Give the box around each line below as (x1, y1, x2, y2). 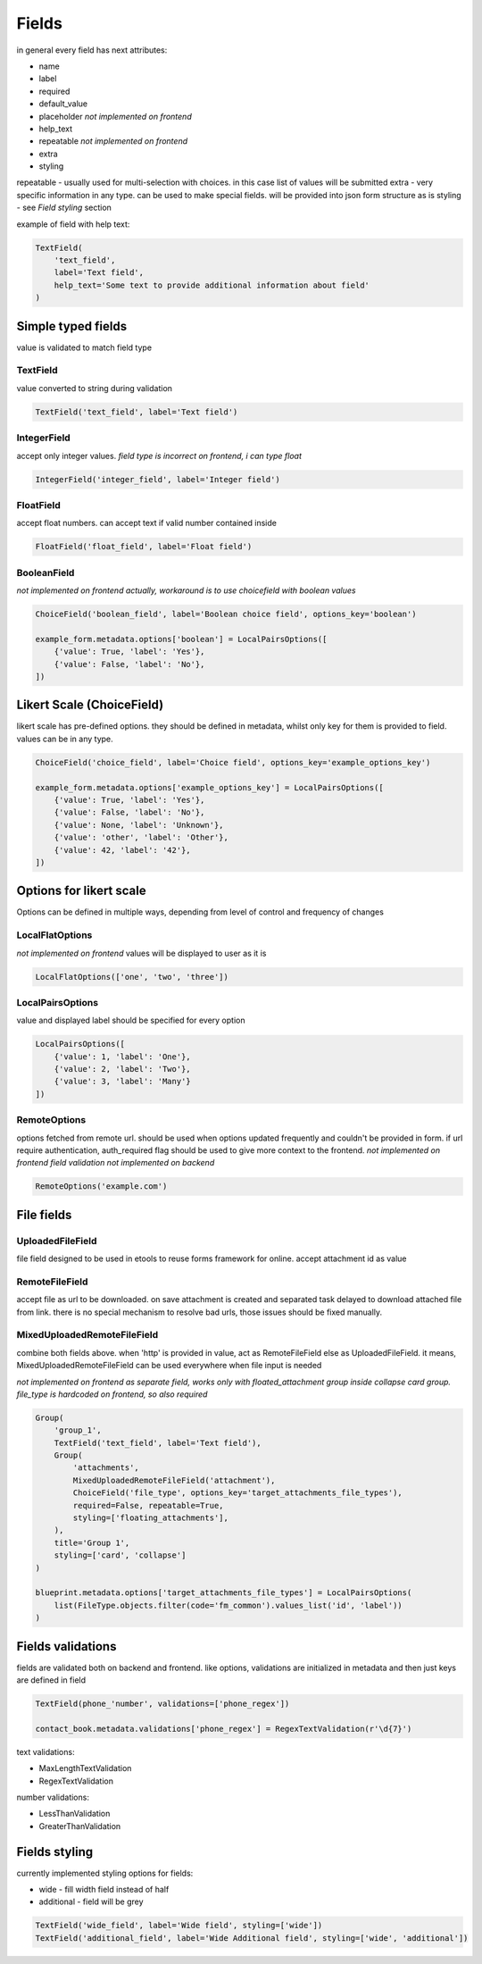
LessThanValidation (38, 1809, 111, 1819)
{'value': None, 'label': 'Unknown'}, (54, 820, 224, 830)
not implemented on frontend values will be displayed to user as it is (16, 948, 267, 958)
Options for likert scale (16, 883, 146, 898)
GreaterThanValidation (38, 1820, 121, 1831)
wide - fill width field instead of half (38, 1885, 170, 1895)
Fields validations (16, 1639, 117, 1654)
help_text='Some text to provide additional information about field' (54, 280, 370, 290)
